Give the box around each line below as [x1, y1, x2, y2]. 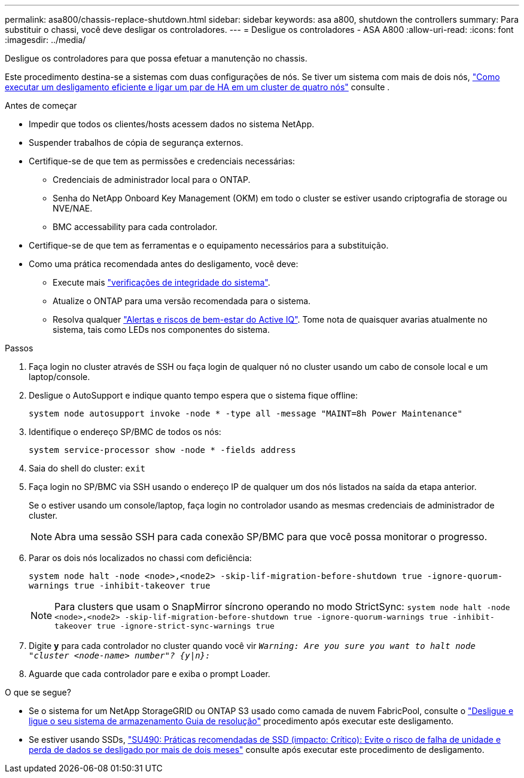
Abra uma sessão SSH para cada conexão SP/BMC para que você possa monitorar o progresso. [54, 531, 488, 543]
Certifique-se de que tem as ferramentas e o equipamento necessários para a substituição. [29, 240, 389, 250]
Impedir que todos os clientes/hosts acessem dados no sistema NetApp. [29, 119, 315, 129]
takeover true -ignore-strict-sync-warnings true [54, 621, 275, 630]
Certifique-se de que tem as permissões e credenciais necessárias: [29, 156, 295, 166]
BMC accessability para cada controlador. [53, 222, 218, 232]
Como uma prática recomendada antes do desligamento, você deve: [29, 259, 298, 269]
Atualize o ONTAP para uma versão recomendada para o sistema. [53, 296, 311, 306]
